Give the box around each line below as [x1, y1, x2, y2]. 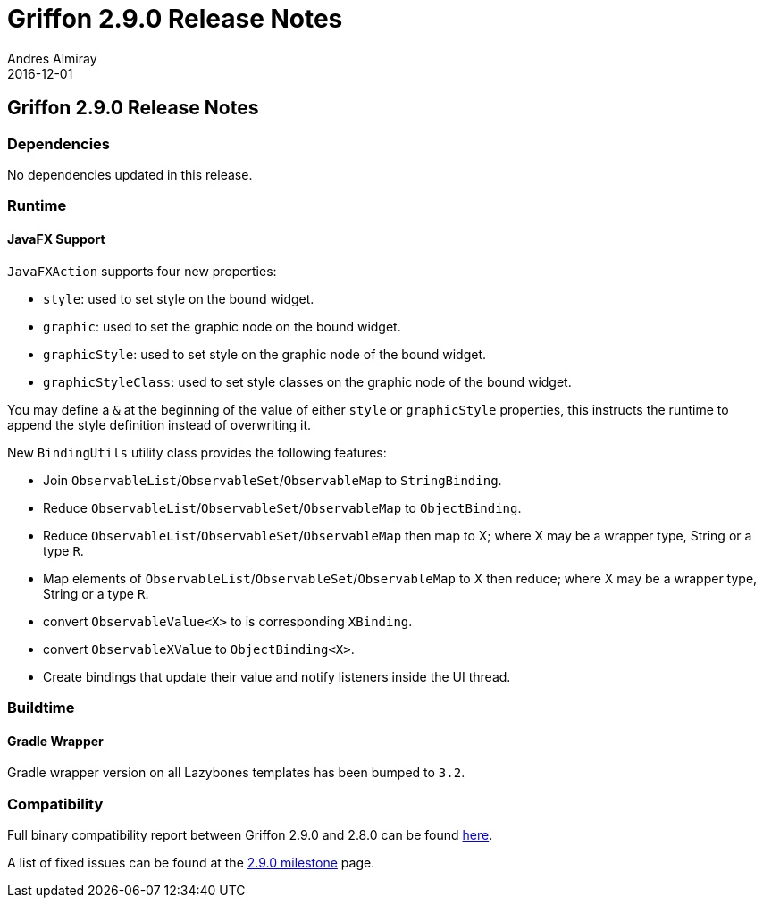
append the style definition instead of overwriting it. [7, 416, 312, 432]
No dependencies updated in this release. [7, 166, 253, 182]
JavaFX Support [7, 230, 105, 247]
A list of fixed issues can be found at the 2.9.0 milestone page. [7, 854, 375, 870]
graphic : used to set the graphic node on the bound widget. [43, 318, 401, 334]
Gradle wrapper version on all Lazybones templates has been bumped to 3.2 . [7, 765, 465, 781]
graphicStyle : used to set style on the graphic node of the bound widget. [43, 346, 487, 362]
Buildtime [7, 698, 75, 716]
